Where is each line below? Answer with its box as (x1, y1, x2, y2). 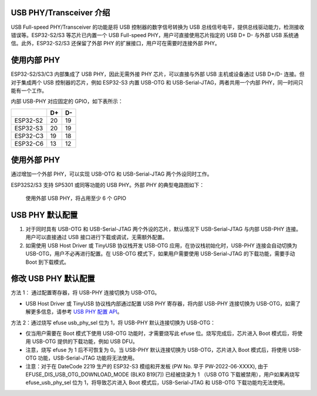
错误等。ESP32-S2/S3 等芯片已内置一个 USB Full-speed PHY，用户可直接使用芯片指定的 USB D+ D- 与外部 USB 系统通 (11, 31, 299, 38)
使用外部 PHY (11, 155, 60, 165)
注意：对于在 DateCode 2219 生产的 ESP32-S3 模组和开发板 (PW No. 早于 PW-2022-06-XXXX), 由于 (25, 363, 268, 370)
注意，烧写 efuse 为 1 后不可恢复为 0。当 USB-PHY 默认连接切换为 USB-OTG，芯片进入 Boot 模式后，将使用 (25, 346, 287, 353)
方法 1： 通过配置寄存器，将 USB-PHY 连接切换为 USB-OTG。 (11, 289, 160, 296)
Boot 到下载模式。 (25, 259, 70, 266)
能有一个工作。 (11, 87, 47, 94)
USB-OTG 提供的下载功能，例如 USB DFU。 (32, 338, 138, 345)
